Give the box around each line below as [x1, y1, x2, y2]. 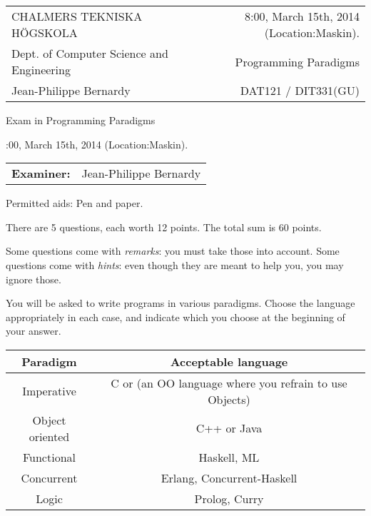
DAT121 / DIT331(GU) [240, 82, 360, 98]
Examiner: [11, 165, 71, 182]
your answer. [6, 323, 61, 338]
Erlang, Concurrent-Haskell [161, 469, 298, 486]
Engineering [11, 61, 71, 78]
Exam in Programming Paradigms [6, 113, 156, 127]
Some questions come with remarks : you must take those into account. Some [6, 243, 340, 258]
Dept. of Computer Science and [11, 45, 168, 61]
